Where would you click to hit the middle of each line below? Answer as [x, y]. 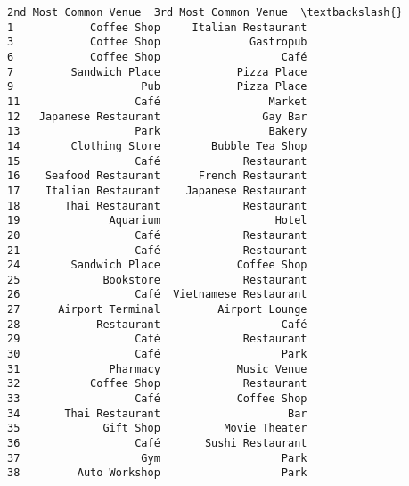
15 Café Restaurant [157, 161]
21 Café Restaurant [157, 250]
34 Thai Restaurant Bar [157, 413]
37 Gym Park [157, 458]
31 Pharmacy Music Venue [157, 369]
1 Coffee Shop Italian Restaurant [157, 27]
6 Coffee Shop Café [157, 57]
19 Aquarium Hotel [157, 221]
